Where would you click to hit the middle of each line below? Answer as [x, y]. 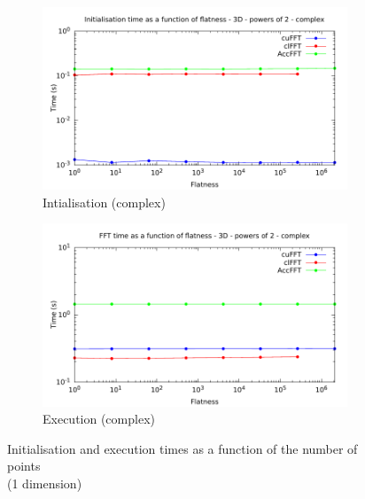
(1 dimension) [45, 483]
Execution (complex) [99, 419]
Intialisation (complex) [104, 202]
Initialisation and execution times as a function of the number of [182, 448]
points [24, 466]
